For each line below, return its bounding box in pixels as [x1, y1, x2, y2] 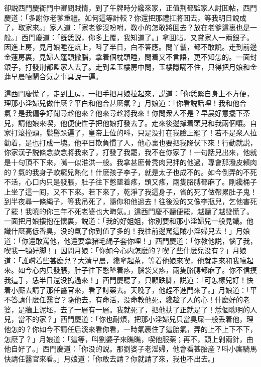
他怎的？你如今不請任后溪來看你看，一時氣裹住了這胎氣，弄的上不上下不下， [4, 324, 257, 334]
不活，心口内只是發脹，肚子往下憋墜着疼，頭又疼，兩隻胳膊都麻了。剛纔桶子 [4, 176, 257, 187]
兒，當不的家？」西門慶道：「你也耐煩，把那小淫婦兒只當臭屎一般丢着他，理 [4, 314, 253, 324]
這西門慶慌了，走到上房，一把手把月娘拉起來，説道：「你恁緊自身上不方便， [4, 88, 253, 98]
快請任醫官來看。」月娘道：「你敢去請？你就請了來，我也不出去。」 [4, 353, 218, 363]
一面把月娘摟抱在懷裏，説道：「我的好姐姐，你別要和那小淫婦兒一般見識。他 [4, 216, 253, 226]
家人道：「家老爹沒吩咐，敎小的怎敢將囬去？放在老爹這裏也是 [49, 22, 250, 33]
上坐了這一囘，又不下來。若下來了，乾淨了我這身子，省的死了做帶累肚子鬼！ [4, 186, 257, 197]
